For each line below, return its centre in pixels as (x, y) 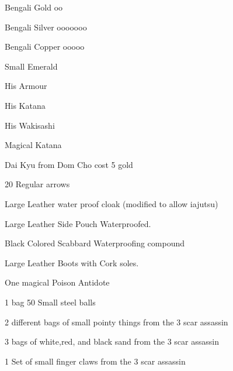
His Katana (25, 105)
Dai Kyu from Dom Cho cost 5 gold (69, 164)
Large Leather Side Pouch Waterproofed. (78, 223)
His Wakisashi (30, 125)
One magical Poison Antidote (57, 282)
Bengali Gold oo (34, 7)
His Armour (26, 86)
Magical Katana (33, 145)
